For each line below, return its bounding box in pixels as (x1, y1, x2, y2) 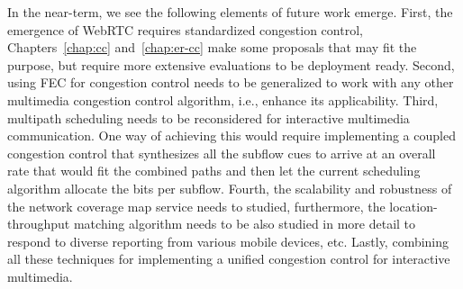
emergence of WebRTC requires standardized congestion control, (7, 20, 363, 39)
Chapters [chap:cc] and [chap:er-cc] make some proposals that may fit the (7, 38, 417, 57)
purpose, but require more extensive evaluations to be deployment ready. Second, (7, 55, 455, 74)
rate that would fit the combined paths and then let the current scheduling (7, 161, 421, 180)
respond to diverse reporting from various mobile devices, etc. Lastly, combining (7, 231, 449, 250)
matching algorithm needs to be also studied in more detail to (73, 214, 416, 233)
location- (389, 196, 438, 215)
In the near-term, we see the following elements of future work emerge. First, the (7, 3, 453, 21)
